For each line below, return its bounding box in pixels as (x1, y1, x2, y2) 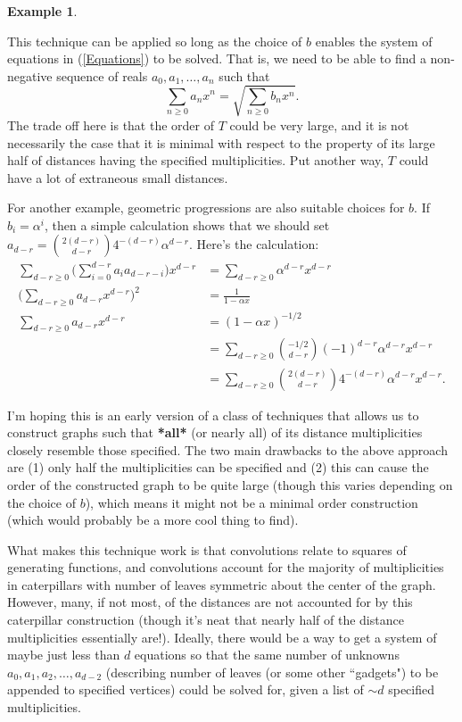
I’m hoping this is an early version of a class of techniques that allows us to (7, 405, 419, 424)
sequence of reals (56, 66, 148, 85)
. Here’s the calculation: (189, 235, 319, 253)
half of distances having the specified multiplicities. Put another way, (7, 151, 384, 170)
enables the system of (315, 31, 433, 50)
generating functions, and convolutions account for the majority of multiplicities (7, 558, 444, 577)
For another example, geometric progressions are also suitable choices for (7, 198, 405, 217)
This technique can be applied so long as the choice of (7, 31, 302, 50)
